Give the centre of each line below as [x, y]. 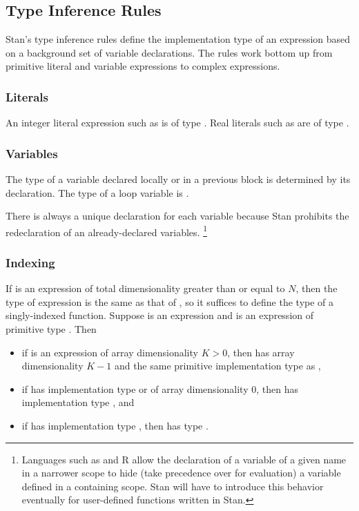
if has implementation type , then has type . [115, 426]
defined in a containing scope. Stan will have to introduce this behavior [173, 486]
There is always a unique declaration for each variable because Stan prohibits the [177, 216]
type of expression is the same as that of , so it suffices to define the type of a [170, 301]
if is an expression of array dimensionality [110, 352]
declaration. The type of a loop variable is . [97, 192]
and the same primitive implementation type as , [217, 366]
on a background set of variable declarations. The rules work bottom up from [169, 52]
